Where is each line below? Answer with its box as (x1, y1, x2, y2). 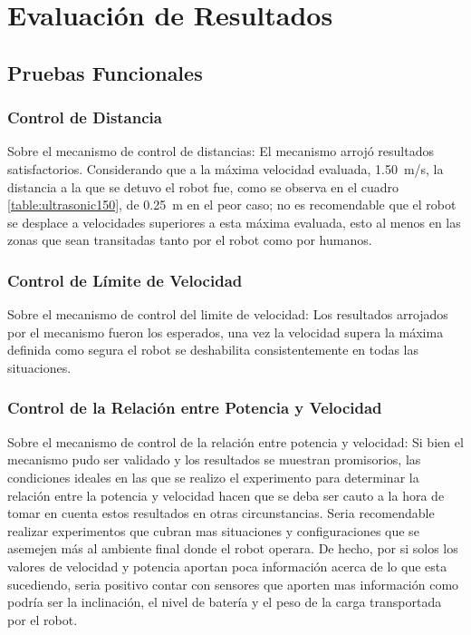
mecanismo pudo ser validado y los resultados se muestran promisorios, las (7, 450, 421, 469)
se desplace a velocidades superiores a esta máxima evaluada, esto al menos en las (7, 212, 461, 231)
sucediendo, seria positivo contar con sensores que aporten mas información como (7, 574, 459, 593)
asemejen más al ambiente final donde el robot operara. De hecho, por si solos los (7, 539, 458, 558)
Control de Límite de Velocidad (7, 269, 243, 291)
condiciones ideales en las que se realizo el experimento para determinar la (7, 467, 419, 486)
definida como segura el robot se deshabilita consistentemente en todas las (7, 340, 419, 359)
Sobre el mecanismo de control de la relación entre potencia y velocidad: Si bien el (7, 432, 464, 451)
